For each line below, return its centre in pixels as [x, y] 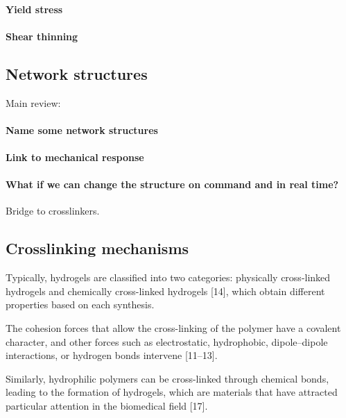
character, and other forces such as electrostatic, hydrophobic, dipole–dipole [167, 341]
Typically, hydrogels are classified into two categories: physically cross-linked [168, 277]
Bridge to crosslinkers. [53, 211]
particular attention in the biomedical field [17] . [107, 405]
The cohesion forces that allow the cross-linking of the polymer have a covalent [173, 327]
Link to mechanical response [75, 157]
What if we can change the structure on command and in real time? [172, 184]
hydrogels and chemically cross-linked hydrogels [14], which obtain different [165, 291]
